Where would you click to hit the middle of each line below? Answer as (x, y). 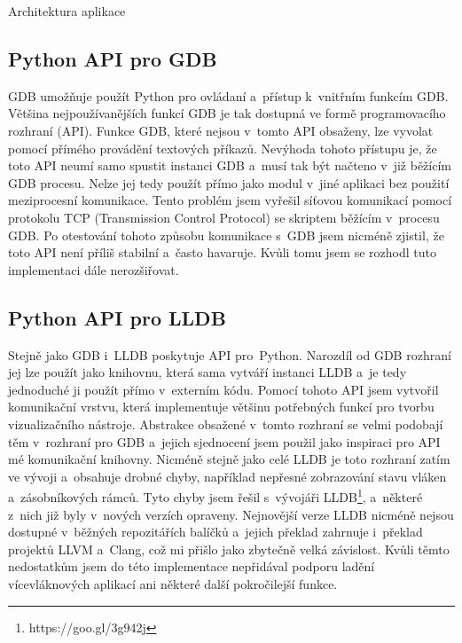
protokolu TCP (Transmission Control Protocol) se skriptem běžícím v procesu (224, 217)
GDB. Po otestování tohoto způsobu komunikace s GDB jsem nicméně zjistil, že (226, 235)
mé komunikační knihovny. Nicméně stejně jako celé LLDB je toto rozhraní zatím (229, 459)
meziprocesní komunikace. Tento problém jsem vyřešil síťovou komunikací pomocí (230, 200)
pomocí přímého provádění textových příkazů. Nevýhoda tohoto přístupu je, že (223, 148)
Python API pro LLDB (117, 317)
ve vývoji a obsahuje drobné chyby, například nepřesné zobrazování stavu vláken (227, 476)
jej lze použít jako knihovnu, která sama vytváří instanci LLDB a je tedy (208, 372)
